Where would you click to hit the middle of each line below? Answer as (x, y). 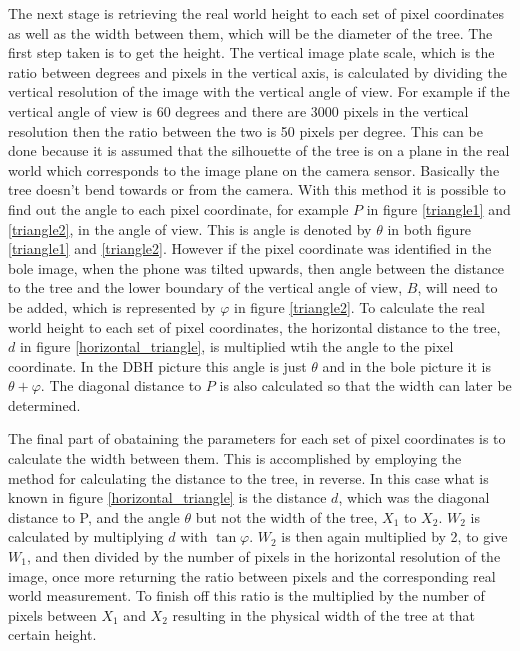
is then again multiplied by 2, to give (394, 536)
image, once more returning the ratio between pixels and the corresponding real (252, 575)
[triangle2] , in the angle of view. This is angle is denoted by (190, 228)
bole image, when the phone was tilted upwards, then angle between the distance (256, 267)
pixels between (52, 614)
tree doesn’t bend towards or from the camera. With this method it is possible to (257, 189)
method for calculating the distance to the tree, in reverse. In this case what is (248, 477)
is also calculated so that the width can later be (365, 385)
